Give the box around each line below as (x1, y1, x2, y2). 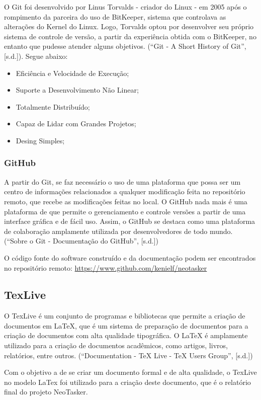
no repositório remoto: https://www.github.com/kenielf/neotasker (4, 262, 207, 273)
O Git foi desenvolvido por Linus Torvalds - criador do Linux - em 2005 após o (4, 2, 247, 12)
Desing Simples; (16, 135, 65, 145)
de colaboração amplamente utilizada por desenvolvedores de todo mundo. (4, 225, 233, 236)
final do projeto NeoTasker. (4, 386, 88, 397)
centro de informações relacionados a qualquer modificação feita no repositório (4, 186, 245, 197)
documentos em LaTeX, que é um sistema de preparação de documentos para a (4, 320, 248, 331)
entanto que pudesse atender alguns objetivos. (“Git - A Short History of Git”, (4, 41, 246, 51)
